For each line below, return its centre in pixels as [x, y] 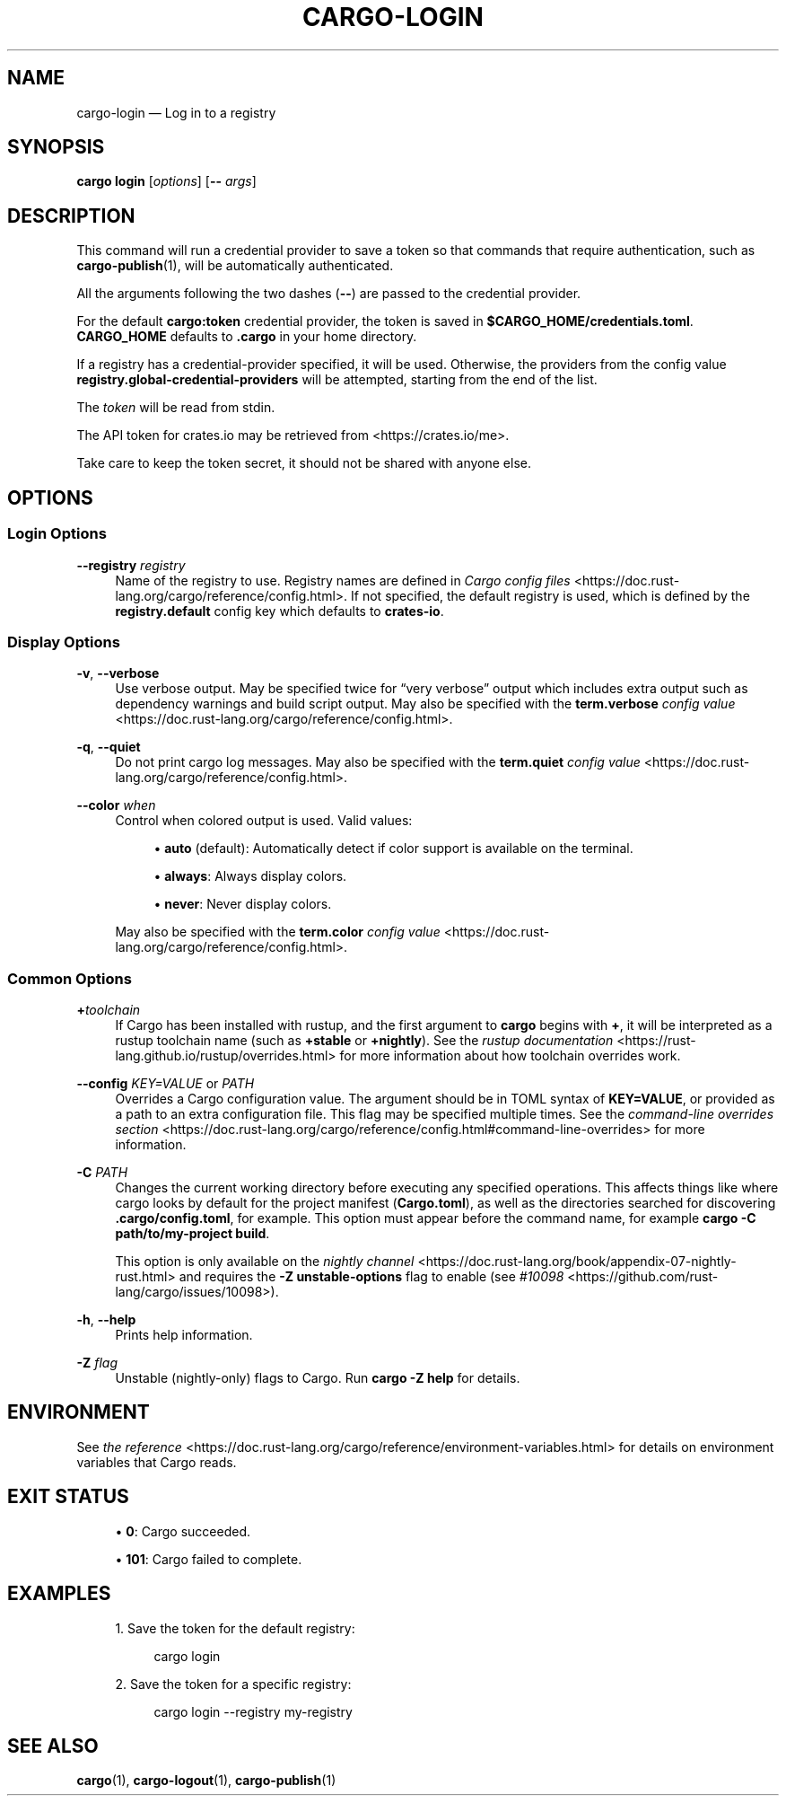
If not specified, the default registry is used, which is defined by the [550, 595]
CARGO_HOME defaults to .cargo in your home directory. [247, 337]
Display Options [64, 642]
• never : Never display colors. [243, 904]
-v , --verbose [118, 673]
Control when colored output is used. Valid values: [264, 821]
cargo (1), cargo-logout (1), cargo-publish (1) [206, 1781]
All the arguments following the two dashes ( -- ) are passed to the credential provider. [329, 294]
